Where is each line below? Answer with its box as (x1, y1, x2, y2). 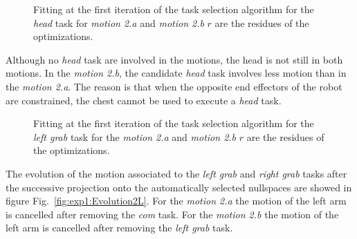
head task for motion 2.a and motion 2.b (33, 15, 204, 30)
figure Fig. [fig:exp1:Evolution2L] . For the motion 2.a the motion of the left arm (6, 193, 347, 208)
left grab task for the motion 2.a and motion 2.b (33, 129, 237, 144)
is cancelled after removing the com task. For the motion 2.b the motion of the (6, 207, 339, 221)
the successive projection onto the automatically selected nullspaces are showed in (6, 180, 352, 194)
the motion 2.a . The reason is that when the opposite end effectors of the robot (6, 79, 342, 93)
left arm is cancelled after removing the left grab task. (6, 220, 233, 235)
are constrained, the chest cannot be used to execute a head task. (6, 93, 282, 107)
